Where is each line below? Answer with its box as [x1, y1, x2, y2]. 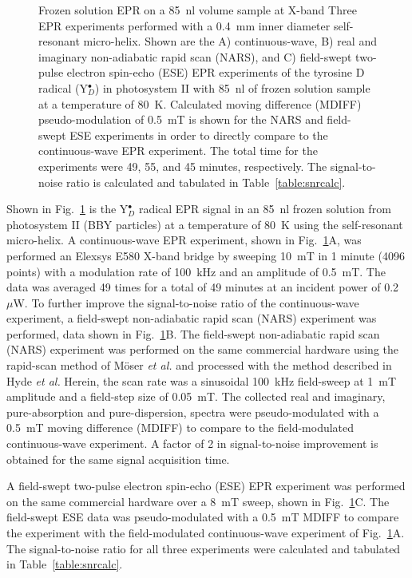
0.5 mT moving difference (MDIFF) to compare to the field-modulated [6, 419, 355, 436]
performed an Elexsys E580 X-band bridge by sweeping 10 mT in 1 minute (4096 [6, 247, 405, 263]
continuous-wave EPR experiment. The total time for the [38, 142, 318, 159]
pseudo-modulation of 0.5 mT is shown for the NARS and [38, 111, 323, 128]
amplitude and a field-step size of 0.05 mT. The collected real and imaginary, [6, 388, 386, 405]
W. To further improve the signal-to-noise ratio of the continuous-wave [13, 294, 359, 311]
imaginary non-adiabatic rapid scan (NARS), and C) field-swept [38, 48, 352, 65]
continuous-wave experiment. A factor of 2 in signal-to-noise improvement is [6, 435, 378, 452]
